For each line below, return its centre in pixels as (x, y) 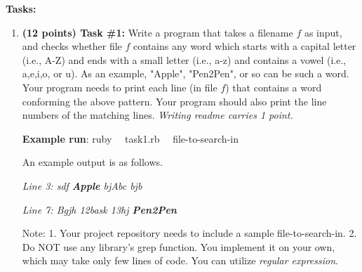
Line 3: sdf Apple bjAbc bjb (82, 185)
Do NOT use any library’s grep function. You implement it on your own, (179, 246)
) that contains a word (274, 87)
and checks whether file (72, 46)
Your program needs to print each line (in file (120, 87)
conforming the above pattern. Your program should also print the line (174, 101)
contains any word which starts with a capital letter (245, 46)
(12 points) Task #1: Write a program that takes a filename (157, 32)
